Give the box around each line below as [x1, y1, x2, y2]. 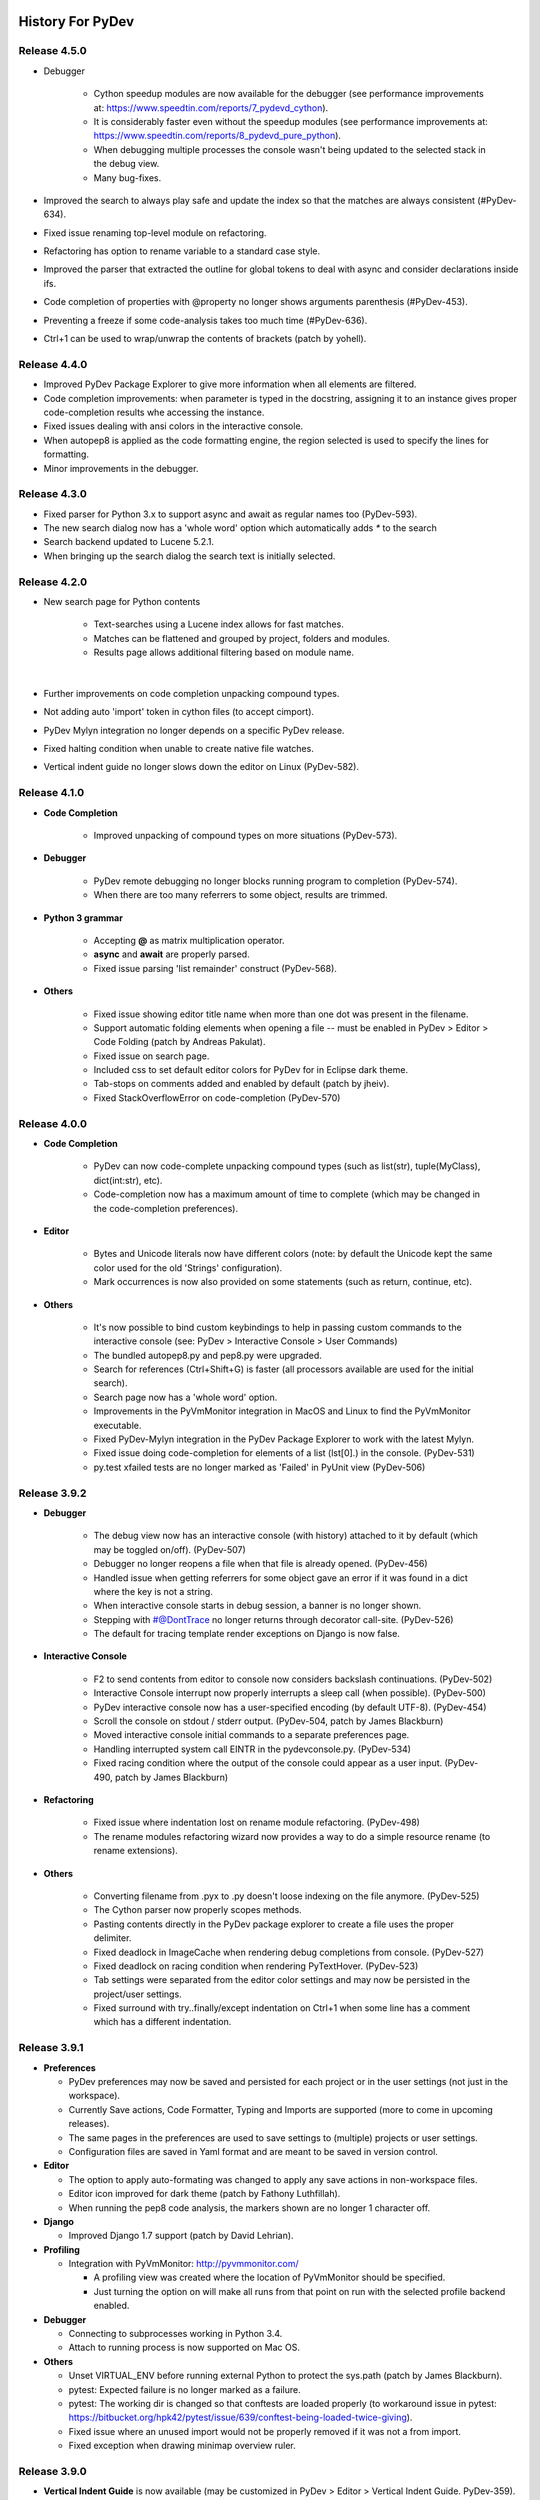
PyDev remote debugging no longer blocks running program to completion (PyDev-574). [93, 875, 458, 887]
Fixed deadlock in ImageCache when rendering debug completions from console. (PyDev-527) [93, 1946, 485, 1958]
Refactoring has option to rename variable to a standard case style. [43, 245, 321, 257]
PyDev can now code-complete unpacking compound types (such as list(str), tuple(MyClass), [93, 1160, 481, 1172]
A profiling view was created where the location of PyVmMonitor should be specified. [93, 2271, 446, 2284]
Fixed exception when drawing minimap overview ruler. [68, 2440, 297, 2452]
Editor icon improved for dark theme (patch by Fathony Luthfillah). [68, 2188, 341, 2200]
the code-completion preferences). [93, 1202, 239, 1214]
